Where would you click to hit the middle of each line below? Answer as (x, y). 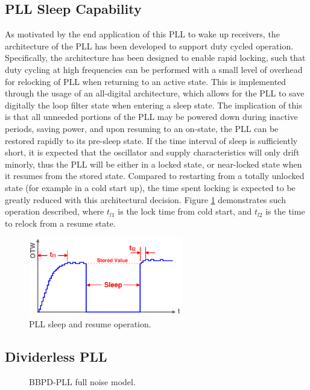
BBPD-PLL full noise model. (82, 381)
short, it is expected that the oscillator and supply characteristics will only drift (152, 152)
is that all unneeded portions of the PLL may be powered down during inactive (151, 117)
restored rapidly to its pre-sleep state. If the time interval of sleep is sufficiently (151, 140)
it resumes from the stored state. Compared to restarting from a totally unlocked (155, 176)
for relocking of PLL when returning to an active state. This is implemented (146, 81)
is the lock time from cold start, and (185, 211)
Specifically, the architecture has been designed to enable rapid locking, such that (155, 58)
